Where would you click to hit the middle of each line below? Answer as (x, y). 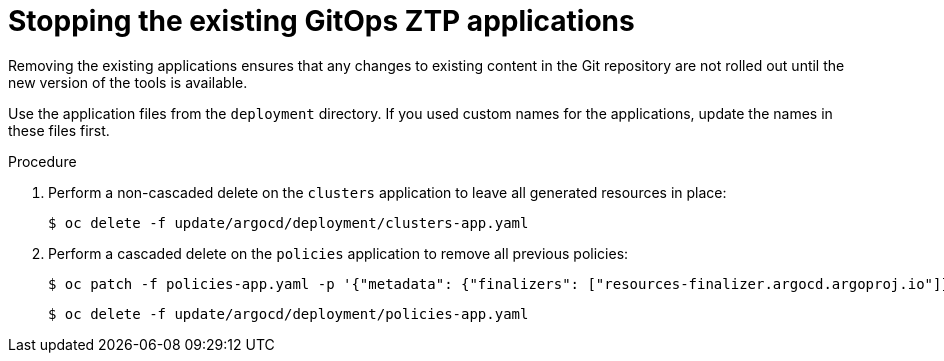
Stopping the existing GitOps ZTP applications (321, 21)
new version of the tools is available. (128, 82)
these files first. (59, 130)
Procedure (42, 161)
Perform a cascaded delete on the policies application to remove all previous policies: (338, 253)
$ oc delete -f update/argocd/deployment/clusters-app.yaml (288, 222)
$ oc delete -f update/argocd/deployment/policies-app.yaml (288, 313)
